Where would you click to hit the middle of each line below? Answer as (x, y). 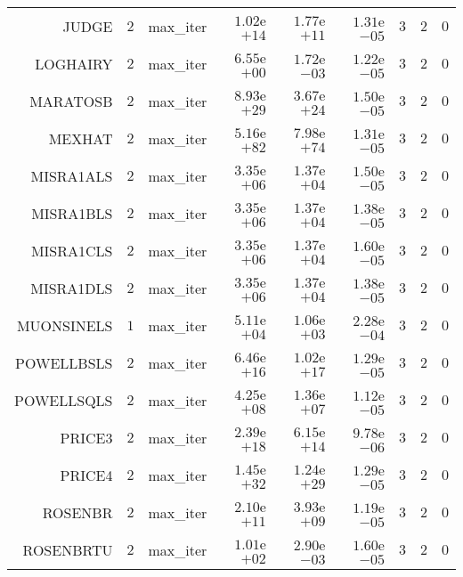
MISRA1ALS (72, 175)
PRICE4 (86, 475)
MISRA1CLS (72, 250)
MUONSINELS (65, 325)
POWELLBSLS (64, 362)
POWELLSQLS (64, 400)
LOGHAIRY (74, 63)
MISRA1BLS (72, 213)
